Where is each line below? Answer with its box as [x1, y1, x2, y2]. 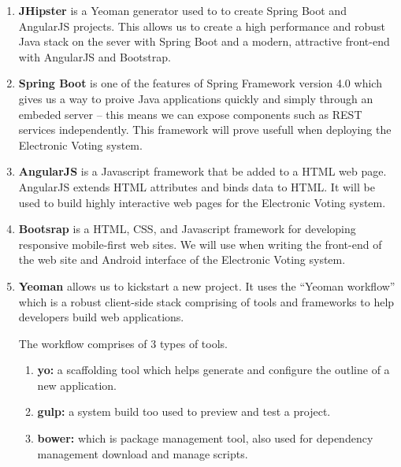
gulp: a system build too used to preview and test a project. [37, 403, 331, 420]
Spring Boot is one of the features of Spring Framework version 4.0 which [18, 75, 382, 91]
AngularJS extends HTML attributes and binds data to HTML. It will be [18, 178, 375, 195]
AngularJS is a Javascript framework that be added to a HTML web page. [18, 163, 387, 180]
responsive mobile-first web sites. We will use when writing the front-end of [18, 235, 382, 252]
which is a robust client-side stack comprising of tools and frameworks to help [18, 293, 395, 309]
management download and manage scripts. [37, 445, 248, 461]
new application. [37, 376, 117, 393]
